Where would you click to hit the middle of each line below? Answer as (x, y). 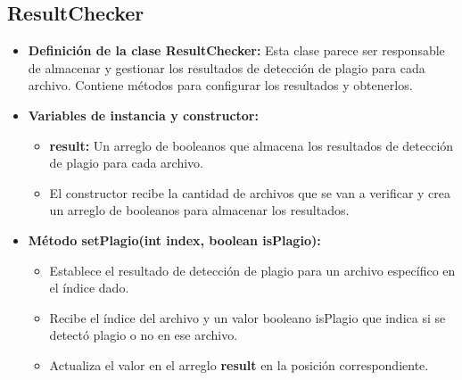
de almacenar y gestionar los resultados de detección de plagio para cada (227, 67)
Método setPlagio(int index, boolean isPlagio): (174, 240)
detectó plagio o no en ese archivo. (144, 335)
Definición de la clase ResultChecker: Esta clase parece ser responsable (236, 50)
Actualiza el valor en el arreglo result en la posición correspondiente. (239, 364)
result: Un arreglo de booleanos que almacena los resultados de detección (252, 145)
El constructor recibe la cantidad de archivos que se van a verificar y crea (250, 192)
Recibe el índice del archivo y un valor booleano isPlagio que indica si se (247, 317)
